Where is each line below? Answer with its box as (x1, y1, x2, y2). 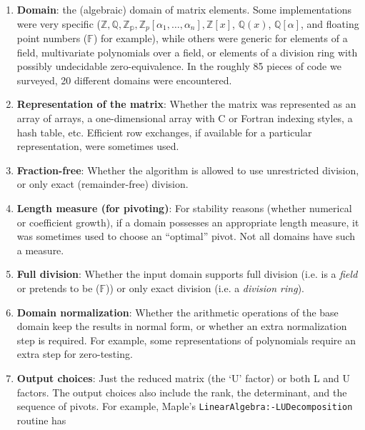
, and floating (301, 16, 359, 31)
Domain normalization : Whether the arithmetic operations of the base (16, 304, 339, 319)
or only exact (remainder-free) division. (16, 176, 189, 191)
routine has (16, 412, 66, 427)
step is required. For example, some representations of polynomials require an (16, 332, 356, 347)
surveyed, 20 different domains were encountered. (16, 72, 232, 87)
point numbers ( (16, 31, 88, 46)
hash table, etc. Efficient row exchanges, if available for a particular (16, 124, 312, 139)
